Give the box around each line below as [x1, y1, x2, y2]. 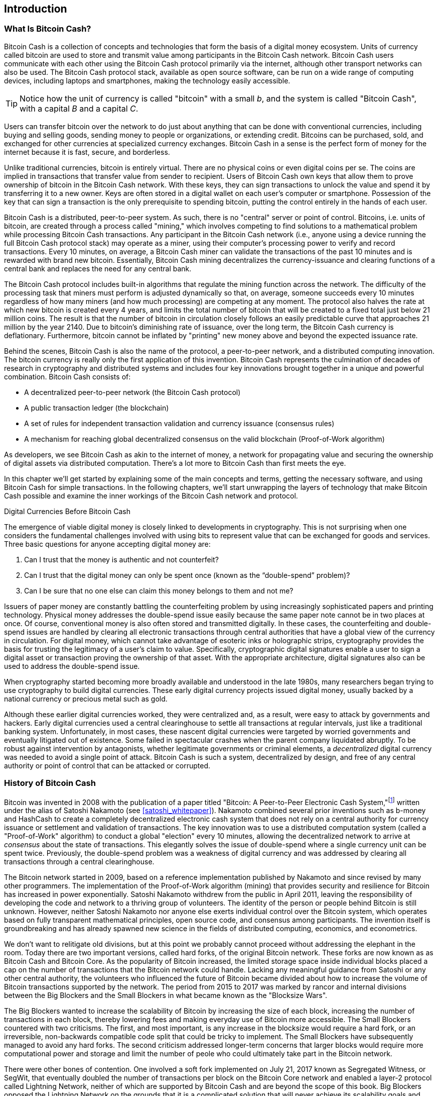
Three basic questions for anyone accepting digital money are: [4, 539, 211, 548]
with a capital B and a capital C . [20, 103, 138, 114]
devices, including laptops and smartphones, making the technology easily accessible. [4, 76, 290, 85]
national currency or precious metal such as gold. [4, 694, 168, 703]
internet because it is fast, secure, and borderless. [4, 147, 170, 156]
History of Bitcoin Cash [4, 778, 96, 788]
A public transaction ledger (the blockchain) [24, 403, 169, 412]
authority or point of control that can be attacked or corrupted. [4, 761, 211, 770]
